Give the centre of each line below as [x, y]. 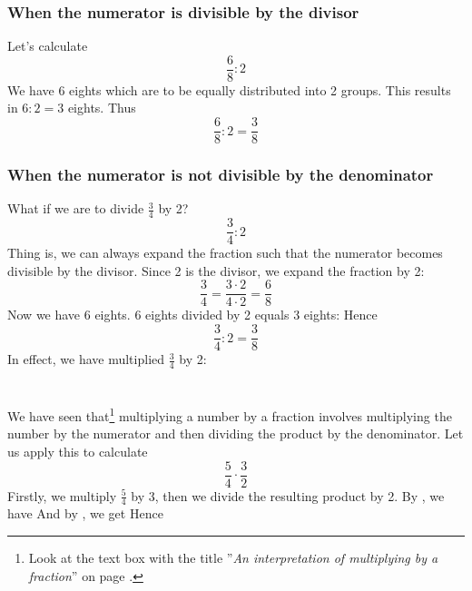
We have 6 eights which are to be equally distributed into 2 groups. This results [229, 89]
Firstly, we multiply [62, 495]
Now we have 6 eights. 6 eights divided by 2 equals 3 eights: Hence [192, 315]
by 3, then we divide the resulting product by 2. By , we [288, 495]
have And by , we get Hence [85, 513]
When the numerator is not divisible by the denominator [221, 175]
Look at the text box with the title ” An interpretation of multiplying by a [233, 558]
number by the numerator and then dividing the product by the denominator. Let [236, 433]
